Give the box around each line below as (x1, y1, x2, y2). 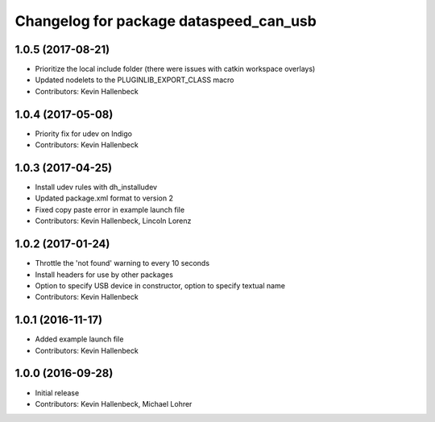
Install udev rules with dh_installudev (35, 182, 157, 192)
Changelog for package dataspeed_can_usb (14, 12, 317, 30)
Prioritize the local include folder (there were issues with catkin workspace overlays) (35, 64, 316, 74)
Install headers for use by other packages (35, 270, 173, 279)
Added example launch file (35, 334, 124, 344)
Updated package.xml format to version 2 (35, 193, 173, 203)
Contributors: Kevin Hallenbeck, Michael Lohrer (35, 399, 193, 408)
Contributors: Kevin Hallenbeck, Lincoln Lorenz (35, 216, 192, 225)
